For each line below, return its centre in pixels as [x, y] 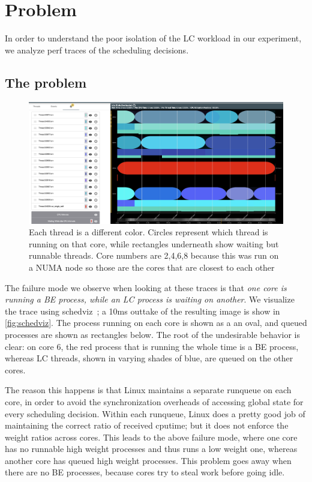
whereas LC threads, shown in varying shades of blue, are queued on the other [149, 358]
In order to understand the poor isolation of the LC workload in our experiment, [153, 38]
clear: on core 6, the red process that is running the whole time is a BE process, [152, 346]
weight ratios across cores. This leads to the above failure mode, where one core [151, 437]
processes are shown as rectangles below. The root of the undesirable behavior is [152, 334]
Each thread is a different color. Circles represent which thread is [148, 232]
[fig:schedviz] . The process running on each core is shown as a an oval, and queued [156, 323]
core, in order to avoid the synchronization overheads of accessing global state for [154, 401]
